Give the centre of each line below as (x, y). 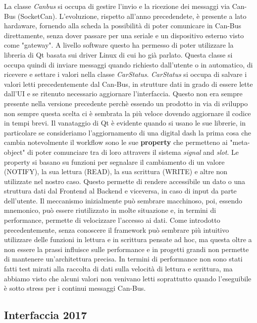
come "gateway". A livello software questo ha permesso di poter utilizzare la (119, 45)
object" (15, 152)
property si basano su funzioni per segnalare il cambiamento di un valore (114, 161)
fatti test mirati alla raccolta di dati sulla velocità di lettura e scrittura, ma (118, 269)
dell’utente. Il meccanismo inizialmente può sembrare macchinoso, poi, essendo (123, 200)
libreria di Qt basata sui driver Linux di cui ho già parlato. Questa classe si (118, 54)
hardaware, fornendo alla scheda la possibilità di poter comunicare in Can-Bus (123, 26)
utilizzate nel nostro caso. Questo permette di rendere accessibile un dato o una (125, 181)
